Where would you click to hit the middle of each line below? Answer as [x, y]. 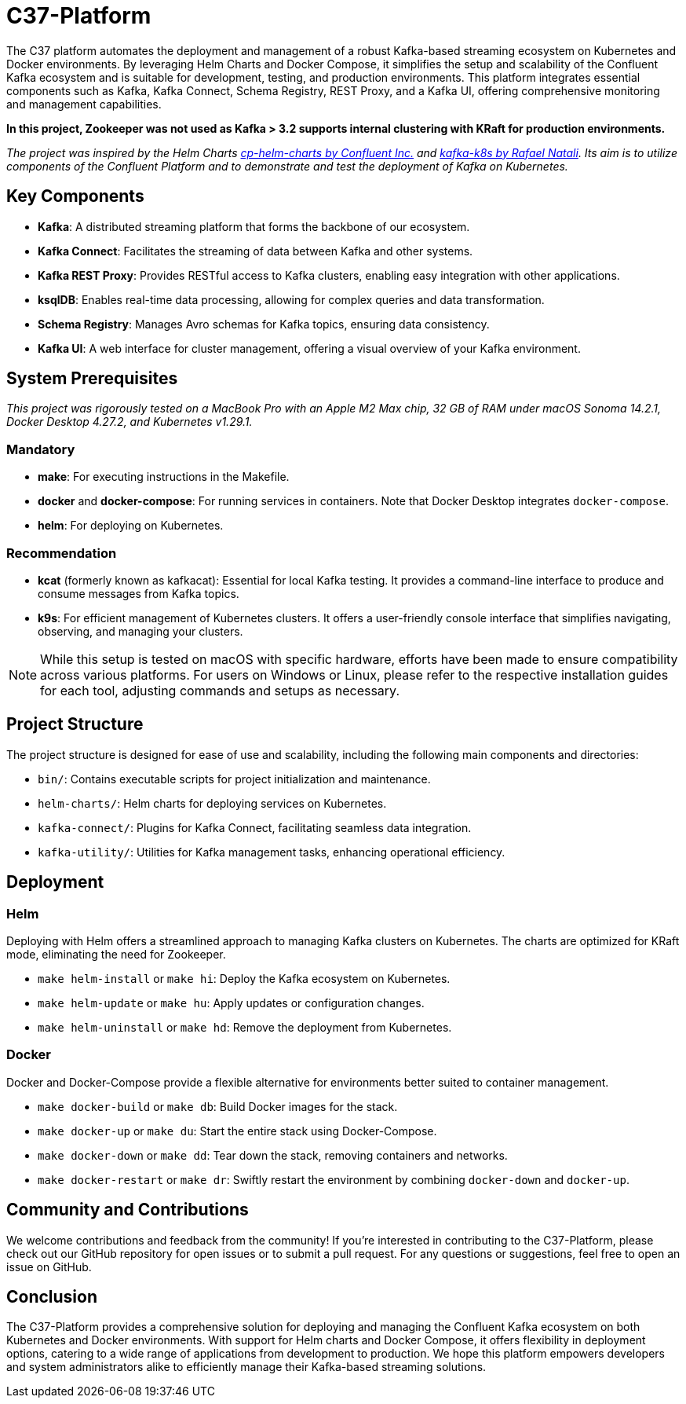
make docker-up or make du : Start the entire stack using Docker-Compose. [237, 1131]
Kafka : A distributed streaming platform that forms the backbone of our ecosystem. [254, 226]
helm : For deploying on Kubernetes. [131, 526]
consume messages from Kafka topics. [139, 593]
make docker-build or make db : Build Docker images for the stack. [218, 1106]
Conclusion [52, 1297]
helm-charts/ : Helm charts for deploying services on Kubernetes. [212, 803]
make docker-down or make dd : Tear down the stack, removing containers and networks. [273, 1155]
